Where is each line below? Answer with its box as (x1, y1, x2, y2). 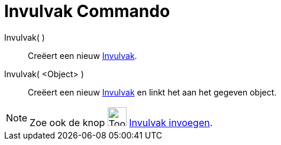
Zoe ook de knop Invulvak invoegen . (30, 116, 213, 128)
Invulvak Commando (4, 1, 170, 21)
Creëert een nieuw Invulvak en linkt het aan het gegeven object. (28, 87, 277, 97)
